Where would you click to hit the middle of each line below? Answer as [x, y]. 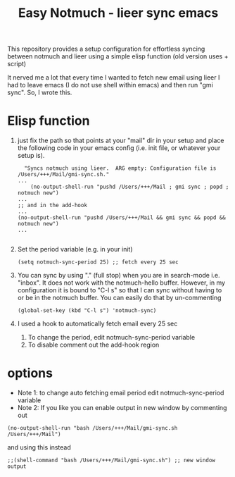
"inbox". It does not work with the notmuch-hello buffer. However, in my [121, 283]
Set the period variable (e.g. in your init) [75, 249]
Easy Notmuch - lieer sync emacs [118, 13]
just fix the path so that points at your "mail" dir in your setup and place [121, 141]
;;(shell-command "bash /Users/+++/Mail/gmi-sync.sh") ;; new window [112, 460]
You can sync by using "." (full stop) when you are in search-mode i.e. [119, 275]
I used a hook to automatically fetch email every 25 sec [97, 324]
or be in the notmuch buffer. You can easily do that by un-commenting [119, 298]
